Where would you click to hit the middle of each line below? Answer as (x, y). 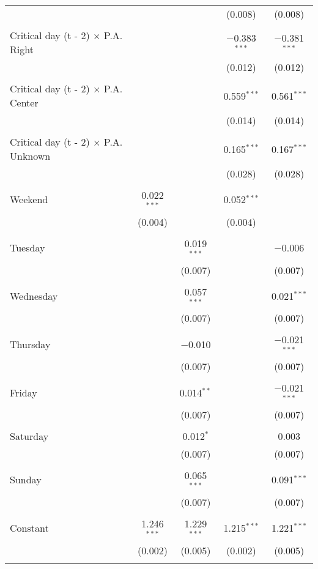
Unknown (30, 156)
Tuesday (28, 248)
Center (24, 102)
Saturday (29, 436)
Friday (24, 392)
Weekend (29, 199)
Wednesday (34, 296)
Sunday (26, 480)
